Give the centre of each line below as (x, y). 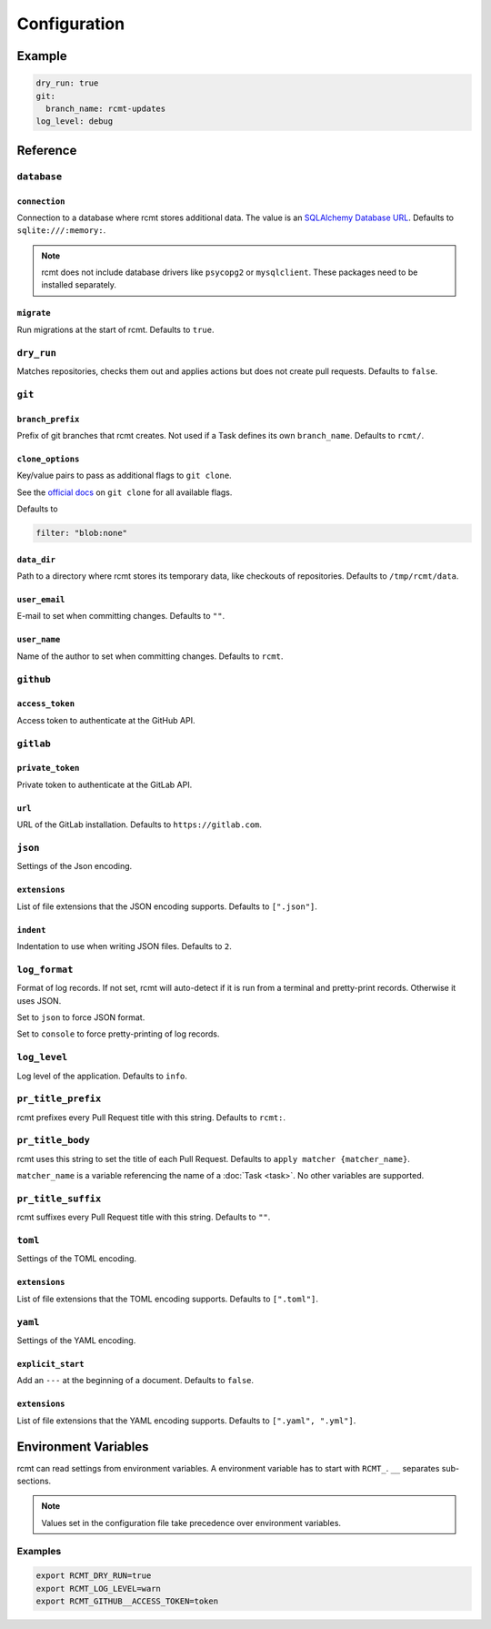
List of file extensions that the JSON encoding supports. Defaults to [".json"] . (167, 906)
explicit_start (51, 1364)
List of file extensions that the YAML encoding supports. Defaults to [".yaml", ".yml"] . (186, 1421)
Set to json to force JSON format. (81, 1017)
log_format (45, 969)
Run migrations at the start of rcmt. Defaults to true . (115, 329)
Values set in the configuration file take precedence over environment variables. (191, 1523)
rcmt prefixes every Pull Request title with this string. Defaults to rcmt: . (151, 1117)
